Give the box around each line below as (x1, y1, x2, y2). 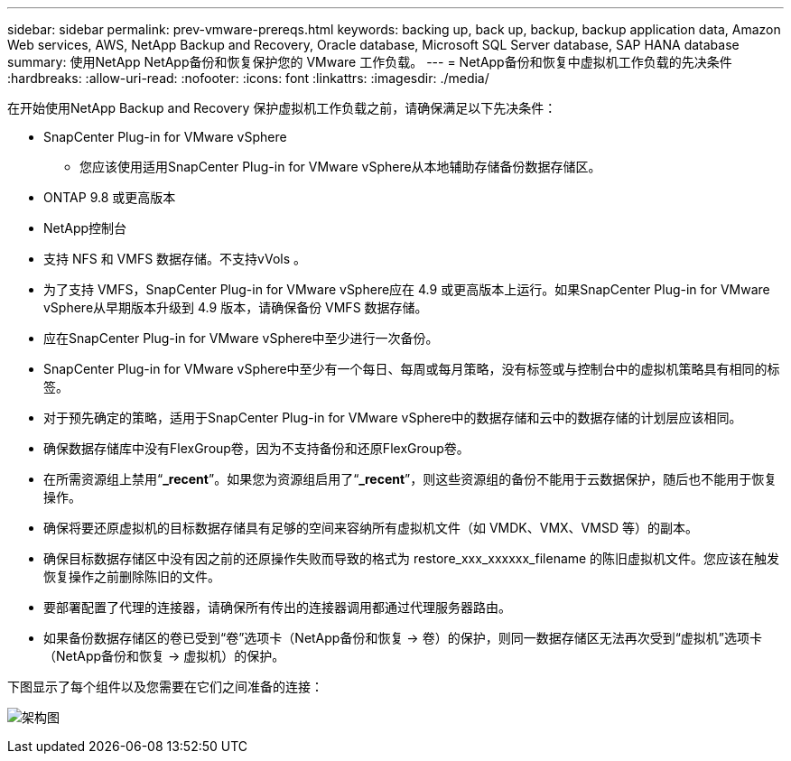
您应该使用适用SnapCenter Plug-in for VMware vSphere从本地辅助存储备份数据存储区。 (79, 159, 601, 174)
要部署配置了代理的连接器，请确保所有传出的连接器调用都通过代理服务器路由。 (43, 599, 511, 615)
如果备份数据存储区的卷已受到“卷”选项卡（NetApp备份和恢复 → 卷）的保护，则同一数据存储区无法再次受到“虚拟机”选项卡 (43, 630, 762, 645)
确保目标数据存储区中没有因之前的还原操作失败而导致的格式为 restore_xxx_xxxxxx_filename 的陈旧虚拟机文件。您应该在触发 (43, 551, 780, 566)
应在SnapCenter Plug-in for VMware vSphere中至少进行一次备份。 (43, 330, 439, 346)
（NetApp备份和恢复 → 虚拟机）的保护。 (43, 648, 285, 664)
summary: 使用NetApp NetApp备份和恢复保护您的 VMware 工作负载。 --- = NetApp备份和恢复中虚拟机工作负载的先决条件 (7, 54, 732, 70)
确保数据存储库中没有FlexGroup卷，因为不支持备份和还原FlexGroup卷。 (43, 441, 470, 456)
